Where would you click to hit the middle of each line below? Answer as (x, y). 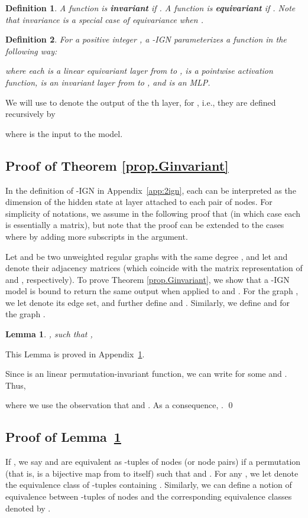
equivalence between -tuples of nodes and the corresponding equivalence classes (149, 496)
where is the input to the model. (64, 133)
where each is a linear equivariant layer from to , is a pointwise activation (139, 71)
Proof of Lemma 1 (63, 437)
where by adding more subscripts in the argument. (97, 236)
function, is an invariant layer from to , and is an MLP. (108, 82)
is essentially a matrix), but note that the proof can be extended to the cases (145, 225)
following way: (31, 51)
